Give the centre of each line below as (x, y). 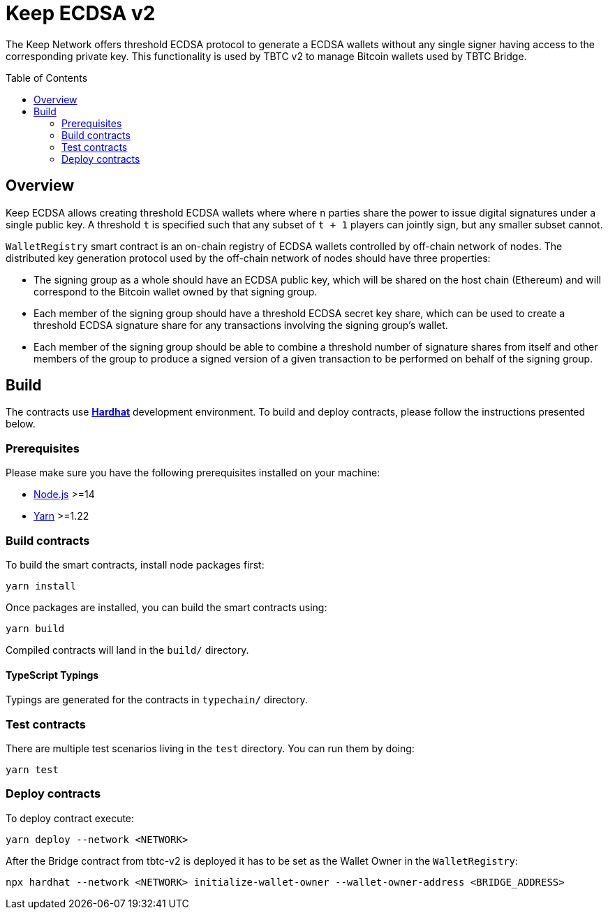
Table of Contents (47, 78)
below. (21, 424)
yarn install (41, 586)
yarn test (32, 769)
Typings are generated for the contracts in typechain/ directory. (157, 700)
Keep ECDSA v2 (81, 13)
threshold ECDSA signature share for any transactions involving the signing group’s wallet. (241, 325)
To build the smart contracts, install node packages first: (135, 564)
